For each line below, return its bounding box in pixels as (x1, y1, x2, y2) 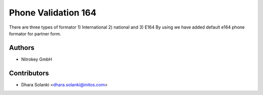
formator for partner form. (9, 31, 61, 36)
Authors (9, 44, 35, 52)
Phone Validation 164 (9, 7, 97, 18)
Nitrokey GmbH (21, 56, 52, 62)
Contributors (9, 69, 49, 77)
